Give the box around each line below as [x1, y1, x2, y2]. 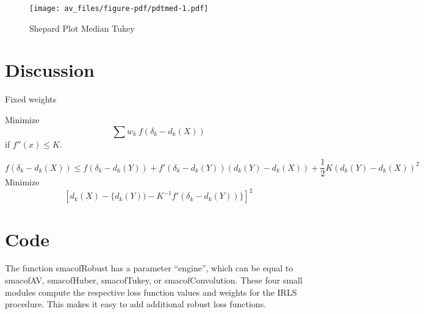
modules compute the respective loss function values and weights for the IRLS [5, 285, 297, 298]
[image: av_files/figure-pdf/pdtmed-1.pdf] [29, 4, 209, 13]
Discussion [5, 57, 95, 82]
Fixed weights [5, 93, 57, 105]
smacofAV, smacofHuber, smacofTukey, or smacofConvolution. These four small [5, 274, 303, 287]
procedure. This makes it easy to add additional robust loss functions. [5, 298, 267, 310]
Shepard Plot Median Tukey [29, 21, 135, 34]
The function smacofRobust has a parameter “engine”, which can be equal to [5, 262, 293, 274]
